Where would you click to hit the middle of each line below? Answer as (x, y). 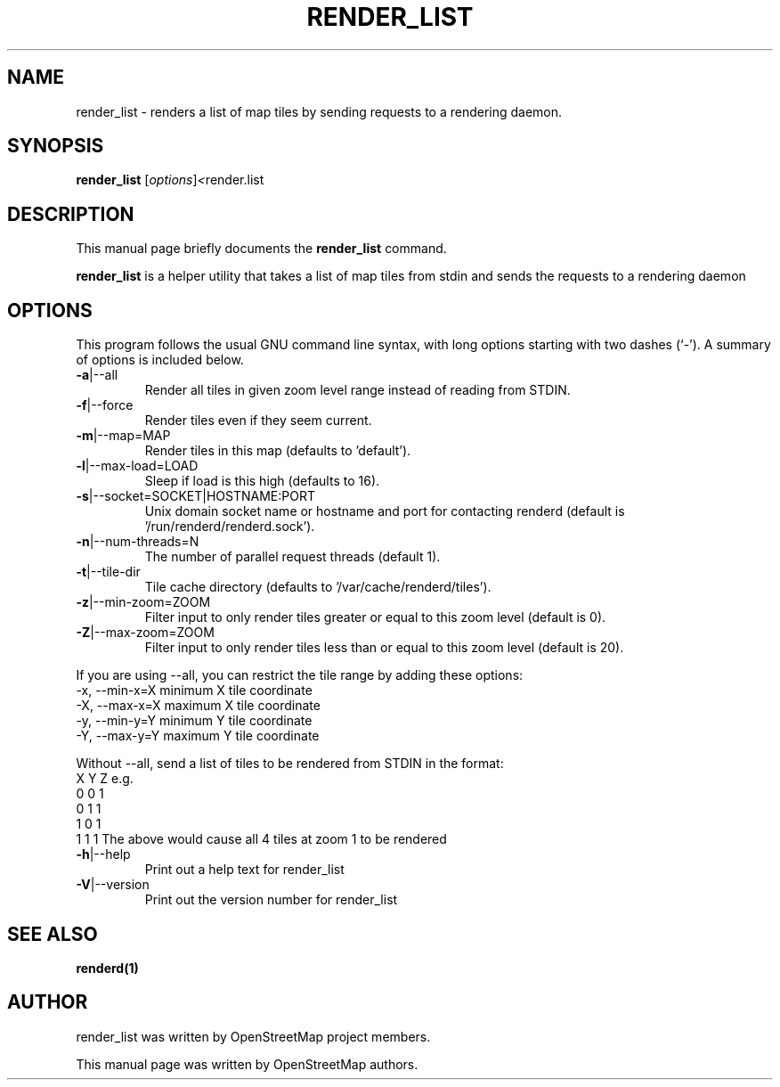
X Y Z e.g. (105, 779)
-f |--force (105, 405)
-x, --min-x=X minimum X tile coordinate (194, 691)
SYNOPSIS (56, 146)
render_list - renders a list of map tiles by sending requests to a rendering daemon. (319, 111)
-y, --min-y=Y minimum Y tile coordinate (194, 721)
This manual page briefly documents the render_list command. (261, 249)
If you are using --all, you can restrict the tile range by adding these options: (300, 675)
